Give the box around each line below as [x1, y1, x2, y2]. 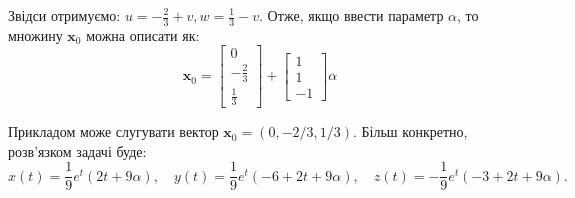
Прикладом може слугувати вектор [8, 121, 219, 142]
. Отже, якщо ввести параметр [259, 5, 444, 25]
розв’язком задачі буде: [8, 140, 147, 161]
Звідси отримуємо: [8, 5, 121, 25]
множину [8, 24, 63, 45]
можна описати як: [86, 24, 200, 45]
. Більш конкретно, [353, 121, 468, 142]
